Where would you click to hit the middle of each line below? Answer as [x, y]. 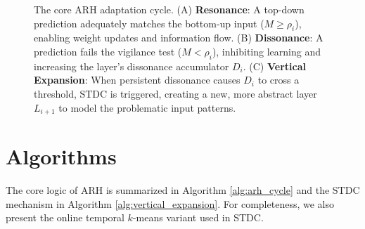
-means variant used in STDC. [198, 217]
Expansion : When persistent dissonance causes [137, 80]
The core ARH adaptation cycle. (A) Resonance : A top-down [169, 9]
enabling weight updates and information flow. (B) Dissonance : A [179, 38]
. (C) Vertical [274, 66]
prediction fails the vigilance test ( [108, 51]
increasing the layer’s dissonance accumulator [132, 66]
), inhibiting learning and [266, 51]
